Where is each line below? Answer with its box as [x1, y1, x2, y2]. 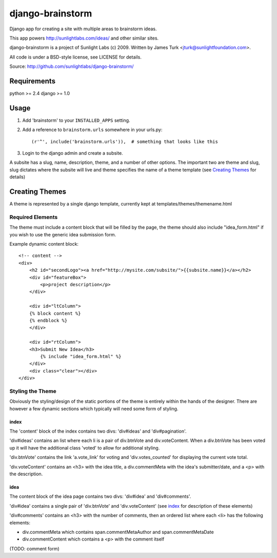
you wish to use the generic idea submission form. [9, 231, 116, 237]
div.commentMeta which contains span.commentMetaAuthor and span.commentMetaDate [22, 529, 214, 535]
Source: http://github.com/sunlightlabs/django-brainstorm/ [9, 63, 134, 69]
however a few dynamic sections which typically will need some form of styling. [9, 405, 179, 412]
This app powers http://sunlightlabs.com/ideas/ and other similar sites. [9, 35, 159, 41]
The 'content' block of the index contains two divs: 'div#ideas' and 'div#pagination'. [9, 428, 187, 434]
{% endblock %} [29, 318, 68, 323]
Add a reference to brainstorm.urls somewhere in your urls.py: [22, 126, 163, 133]
